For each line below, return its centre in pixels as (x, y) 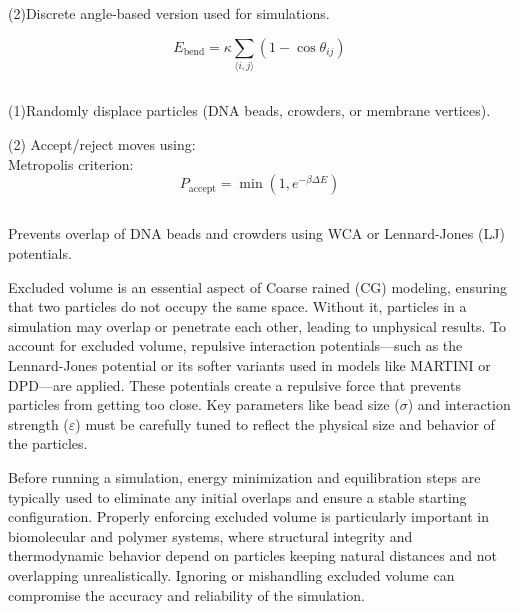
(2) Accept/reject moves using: (102, 143)
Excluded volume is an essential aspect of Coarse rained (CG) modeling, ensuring (258, 286)
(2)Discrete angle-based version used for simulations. (169, 13)
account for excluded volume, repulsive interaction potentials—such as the (235, 345)
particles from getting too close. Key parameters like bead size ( (204, 404)
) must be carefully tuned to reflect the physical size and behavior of (285, 423)
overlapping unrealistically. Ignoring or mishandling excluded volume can (231, 574)
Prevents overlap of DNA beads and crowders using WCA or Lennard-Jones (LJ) (256, 233)
